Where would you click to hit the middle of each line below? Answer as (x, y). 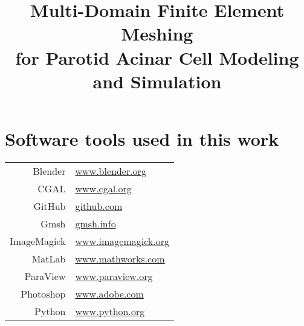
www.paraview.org (114, 276)
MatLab (49, 258)
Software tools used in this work (142, 138)
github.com (99, 206)
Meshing (157, 34)
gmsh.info (95, 223)
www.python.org (110, 311)
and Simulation (157, 81)
